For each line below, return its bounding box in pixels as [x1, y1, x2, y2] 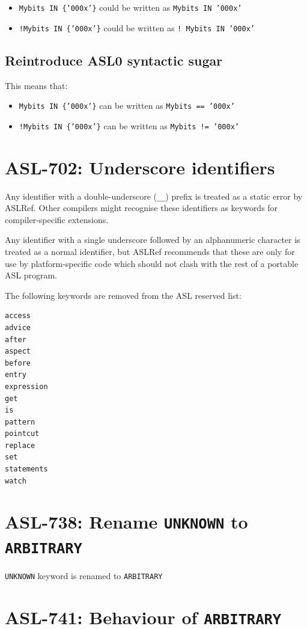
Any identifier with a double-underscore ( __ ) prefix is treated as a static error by [5, 189, 303, 202]
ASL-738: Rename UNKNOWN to [5, 509, 248, 534]
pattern [5, 417, 35, 426]
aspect [5, 347, 31, 356]
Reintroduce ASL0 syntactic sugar [5, 51, 223, 69]
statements [5, 465, 48, 474]
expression [5, 382, 48, 391]
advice [5, 323, 31, 332]
